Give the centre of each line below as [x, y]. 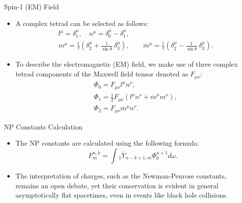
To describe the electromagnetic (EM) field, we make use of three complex [127, 64]
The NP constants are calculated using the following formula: [107, 143]
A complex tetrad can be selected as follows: [82, 23]
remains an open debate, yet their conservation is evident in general [117, 185]
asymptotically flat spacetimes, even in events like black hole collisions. [121, 195]
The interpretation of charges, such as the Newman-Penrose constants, [121, 175]
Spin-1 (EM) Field [32, 6]
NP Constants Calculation [43, 126]
